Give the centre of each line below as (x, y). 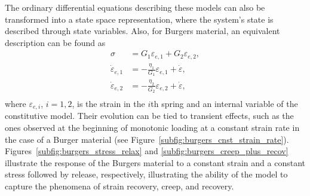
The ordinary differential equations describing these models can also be (135, 7)
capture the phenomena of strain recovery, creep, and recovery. (119, 186)
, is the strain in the (108, 103)
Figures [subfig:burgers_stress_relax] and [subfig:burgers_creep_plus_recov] (147, 151)
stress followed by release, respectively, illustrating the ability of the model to (146, 174)
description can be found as (55, 42)
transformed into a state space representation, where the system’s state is (139, 19)
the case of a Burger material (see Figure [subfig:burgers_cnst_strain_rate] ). (147, 139)
